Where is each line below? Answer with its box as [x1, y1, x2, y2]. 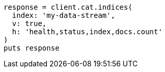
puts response [4, 44, 60, 52]
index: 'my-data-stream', [12, 11, 116, 19]
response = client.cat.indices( [4, 3, 132, 11]
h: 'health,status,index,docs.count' [12, 28, 162, 36]
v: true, [12, 19, 47, 28]
